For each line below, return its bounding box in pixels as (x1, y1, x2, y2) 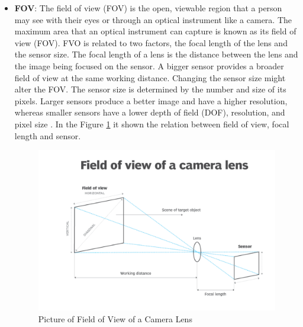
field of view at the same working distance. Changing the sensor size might (14, 71, 286, 84)
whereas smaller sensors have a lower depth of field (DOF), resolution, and (14, 106, 285, 118)
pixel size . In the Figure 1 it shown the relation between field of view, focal (14, 117, 289, 130)
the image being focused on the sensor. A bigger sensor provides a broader (14, 59, 284, 72)
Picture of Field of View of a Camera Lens (38, 312, 192, 325)
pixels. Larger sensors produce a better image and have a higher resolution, (14, 94, 288, 107)
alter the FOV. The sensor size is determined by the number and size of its (14, 83, 286, 95)
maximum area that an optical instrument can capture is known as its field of (14, 25, 296, 37)
